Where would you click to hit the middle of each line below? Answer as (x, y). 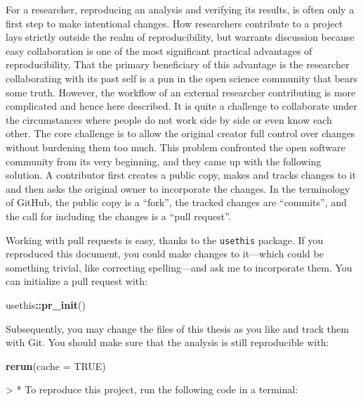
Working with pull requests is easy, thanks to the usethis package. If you (165, 240)
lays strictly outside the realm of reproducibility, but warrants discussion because (180, 37)
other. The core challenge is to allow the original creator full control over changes (180, 133)
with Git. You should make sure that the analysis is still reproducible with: (167, 342)
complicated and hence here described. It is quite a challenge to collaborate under (181, 106)
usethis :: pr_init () (46, 304)
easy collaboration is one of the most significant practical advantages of (159, 50)
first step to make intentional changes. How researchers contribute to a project (174, 23)
